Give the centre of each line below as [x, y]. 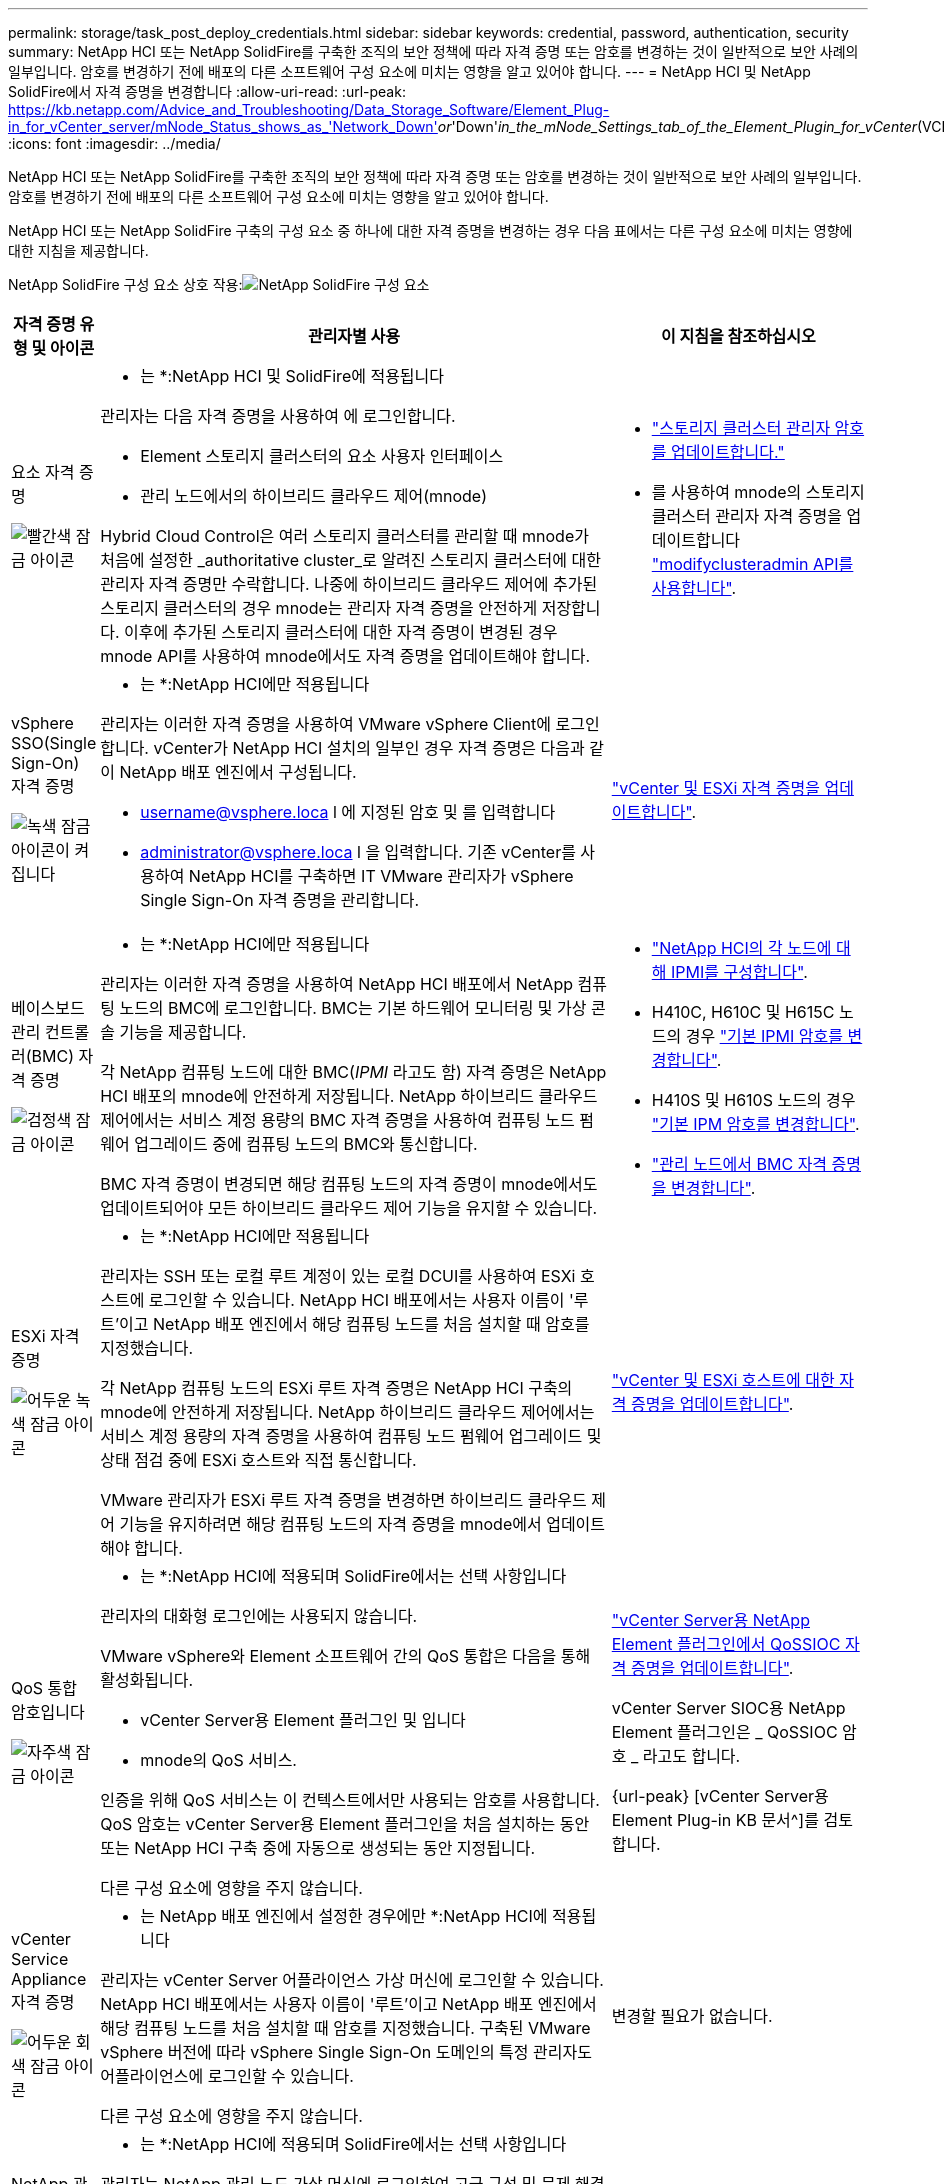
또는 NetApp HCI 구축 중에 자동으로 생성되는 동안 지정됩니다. [318, 1848]
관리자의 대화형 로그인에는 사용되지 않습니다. [259, 1616]
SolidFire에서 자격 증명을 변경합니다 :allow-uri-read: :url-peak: [207, 91]
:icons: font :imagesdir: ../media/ [114, 143]
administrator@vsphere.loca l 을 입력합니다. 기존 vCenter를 [358, 852]
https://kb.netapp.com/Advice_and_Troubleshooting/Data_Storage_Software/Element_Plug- [309, 109]
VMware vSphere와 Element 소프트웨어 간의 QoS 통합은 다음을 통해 [345, 1656]
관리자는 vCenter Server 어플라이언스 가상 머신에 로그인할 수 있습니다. [352, 1980]
